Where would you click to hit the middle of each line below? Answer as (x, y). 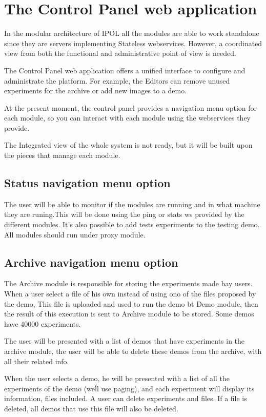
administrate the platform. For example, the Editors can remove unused (117, 80)
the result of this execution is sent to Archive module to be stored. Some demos (129, 314)
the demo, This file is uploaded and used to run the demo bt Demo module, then (131, 303)
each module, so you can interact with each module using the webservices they (127, 118)
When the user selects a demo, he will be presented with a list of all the (117, 378)
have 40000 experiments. (43, 323)
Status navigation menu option (87, 183)
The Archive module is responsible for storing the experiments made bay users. (128, 283)
